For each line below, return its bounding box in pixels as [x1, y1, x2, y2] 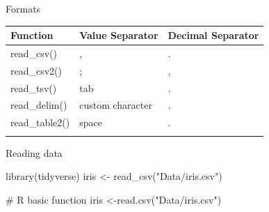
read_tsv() [10, 80, 57, 95]
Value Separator [79, 28, 158, 43]
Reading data [6, 145, 63, 160]
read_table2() [10, 115, 70, 130]
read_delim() [10, 98, 67, 112]
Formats [6, 1, 41, 15]
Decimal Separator [168, 28, 259, 43]
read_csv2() [10, 63, 63, 77]
